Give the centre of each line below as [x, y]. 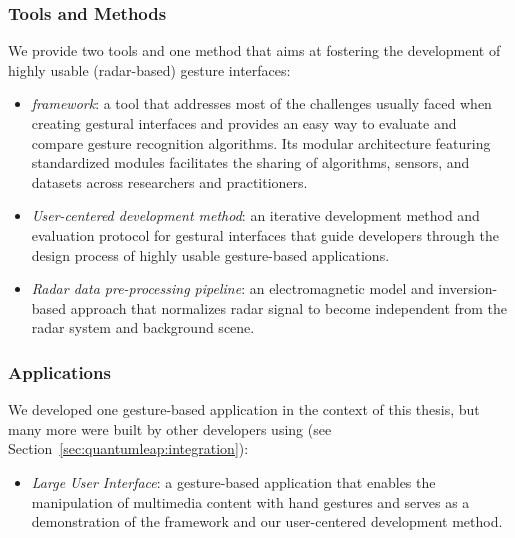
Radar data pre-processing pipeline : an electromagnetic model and [232, 288]
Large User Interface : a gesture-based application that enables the [233, 481]
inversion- [468, 288]
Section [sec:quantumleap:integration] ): [128, 448]
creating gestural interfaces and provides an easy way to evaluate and [244, 123]
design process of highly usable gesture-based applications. [210, 254]
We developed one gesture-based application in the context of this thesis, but [244, 409]
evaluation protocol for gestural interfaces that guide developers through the [265, 234]
